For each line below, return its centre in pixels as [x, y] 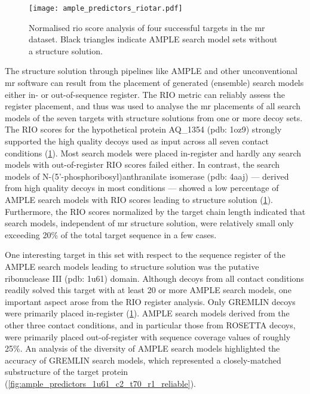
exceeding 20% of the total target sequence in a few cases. [111, 234]
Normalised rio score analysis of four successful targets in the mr [147, 27]
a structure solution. [66, 50]
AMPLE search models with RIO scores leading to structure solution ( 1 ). [139, 199]
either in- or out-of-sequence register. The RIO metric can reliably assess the [145, 94]
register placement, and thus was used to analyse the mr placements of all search [153, 106]
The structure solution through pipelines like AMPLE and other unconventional [151, 71]
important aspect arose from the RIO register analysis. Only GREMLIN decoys [150, 301]
